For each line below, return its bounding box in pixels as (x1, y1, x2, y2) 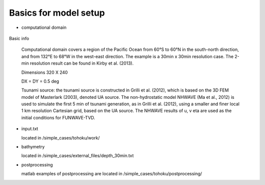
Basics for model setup (9, 7, 105, 18)
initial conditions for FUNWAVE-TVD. (21, 115, 95, 120)
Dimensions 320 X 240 (21, 69, 68, 75)
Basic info (9, 35, 29, 41)
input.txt (21, 126, 39, 132)
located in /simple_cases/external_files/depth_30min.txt (21, 153, 134, 159)
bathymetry (21, 144, 45, 150)
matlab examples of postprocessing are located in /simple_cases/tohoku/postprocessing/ (21, 171, 202, 177)
